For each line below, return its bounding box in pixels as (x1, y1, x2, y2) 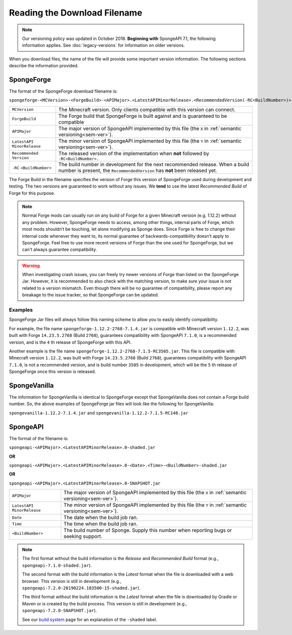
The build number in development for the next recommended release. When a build (58, 161, 249, 168)
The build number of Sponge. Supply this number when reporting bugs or (63, 527, 232, 534)
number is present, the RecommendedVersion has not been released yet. (58, 167, 218, 174)
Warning (22, 262, 40, 268)
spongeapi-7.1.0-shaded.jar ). (22, 562, 92, 568)
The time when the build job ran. (63, 521, 138, 527)
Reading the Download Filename (9, 7, 143, 18)
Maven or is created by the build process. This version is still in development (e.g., (22, 600, 187, 606)
